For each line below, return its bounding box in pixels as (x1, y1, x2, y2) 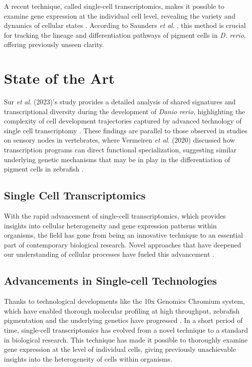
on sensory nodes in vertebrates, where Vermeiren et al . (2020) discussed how (4, 135, 235, 145)
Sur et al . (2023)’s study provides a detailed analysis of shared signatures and (4, 97, 236, 107)
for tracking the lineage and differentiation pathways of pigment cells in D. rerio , (4, 29, 246, 40)
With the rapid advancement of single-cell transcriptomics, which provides (4, 211, 226, 221)
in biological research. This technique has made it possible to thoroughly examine (4, 334, 248, 344)
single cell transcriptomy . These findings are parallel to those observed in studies (4, 125, 248, 135)
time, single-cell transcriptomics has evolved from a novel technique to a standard (4, 325, 248, 335)
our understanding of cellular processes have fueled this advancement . (4, 249, 214, 259)
